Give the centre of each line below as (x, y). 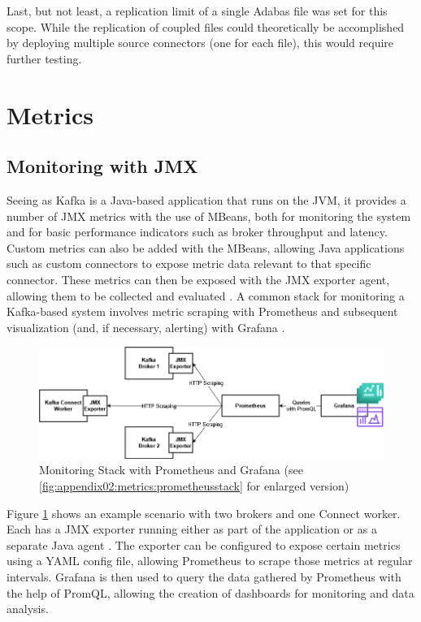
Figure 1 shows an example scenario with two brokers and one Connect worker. (204, 513)
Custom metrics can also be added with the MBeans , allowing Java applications (206, 247)
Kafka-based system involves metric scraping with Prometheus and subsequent (202, 311)
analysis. (28, 609)
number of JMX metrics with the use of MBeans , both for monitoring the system (209, 216)
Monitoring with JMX (102, 166)
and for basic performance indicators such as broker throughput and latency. (197, 232)
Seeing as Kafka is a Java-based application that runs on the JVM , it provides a (206, 199)
